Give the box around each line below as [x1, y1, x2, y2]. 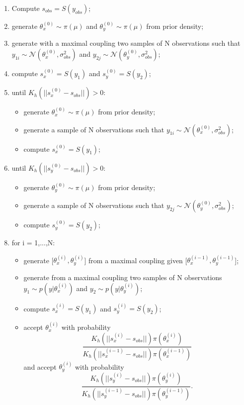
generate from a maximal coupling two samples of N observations [23, 272, 222, 282]
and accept [23, 361, 57, 372]
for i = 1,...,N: [11, 237, 55, 248]
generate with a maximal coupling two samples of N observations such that [11, 38, 241, 48]
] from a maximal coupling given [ [84, 255, 187, 265]
